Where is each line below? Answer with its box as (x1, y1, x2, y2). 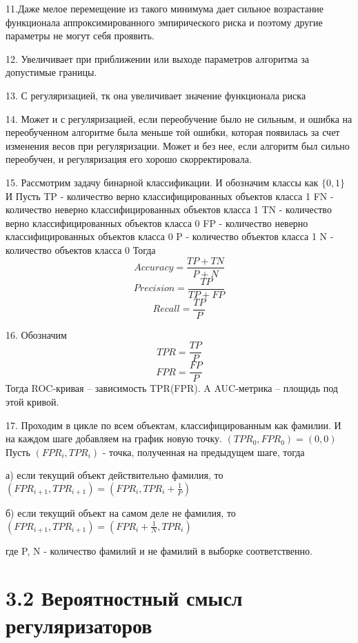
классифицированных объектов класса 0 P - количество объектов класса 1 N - (6, 229, 334, 244)
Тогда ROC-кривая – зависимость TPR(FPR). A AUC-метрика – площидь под (6, 381, 338, 395)
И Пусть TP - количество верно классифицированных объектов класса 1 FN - (6, 188, 334, 203)
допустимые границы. (6, 65, 97, 79)
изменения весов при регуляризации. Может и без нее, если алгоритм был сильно (6, 138, 350, 152)
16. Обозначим (6, 327, 67, 342)
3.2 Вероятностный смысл (6, 584, 243, 612)
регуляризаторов (6, 611, 152, 639)
